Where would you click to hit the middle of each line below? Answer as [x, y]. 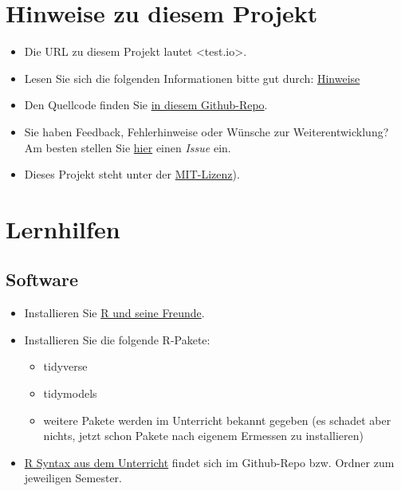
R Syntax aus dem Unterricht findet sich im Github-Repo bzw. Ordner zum [209, 462]
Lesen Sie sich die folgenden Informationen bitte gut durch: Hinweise [192, 78]
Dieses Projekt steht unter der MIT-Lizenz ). [132, 174]
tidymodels [70, 393]
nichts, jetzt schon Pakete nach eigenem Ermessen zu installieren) [203, 436]
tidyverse [65, 366]
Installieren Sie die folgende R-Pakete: [117, 339]
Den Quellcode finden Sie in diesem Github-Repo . [146, 105]
